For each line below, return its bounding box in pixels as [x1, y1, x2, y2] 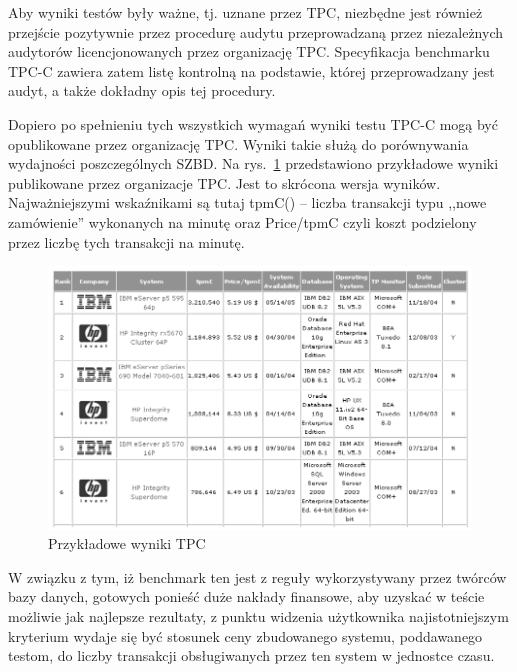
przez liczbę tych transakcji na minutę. [8, 231, 245, 252]
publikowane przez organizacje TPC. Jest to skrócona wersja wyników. [8, 172, 441, 193]
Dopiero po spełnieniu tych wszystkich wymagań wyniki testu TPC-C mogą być [8, 113, 498, 134]
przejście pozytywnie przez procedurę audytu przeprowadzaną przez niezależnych [8, 21, 503, 42]
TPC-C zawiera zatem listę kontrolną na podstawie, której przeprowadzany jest [8, 60, 495, 81]
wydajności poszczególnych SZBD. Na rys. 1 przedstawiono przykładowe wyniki [8, 153, 499, 174]
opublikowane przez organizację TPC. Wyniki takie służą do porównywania [8, 133, 469, 154]
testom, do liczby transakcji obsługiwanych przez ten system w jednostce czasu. [8, 645, 495, 666]
